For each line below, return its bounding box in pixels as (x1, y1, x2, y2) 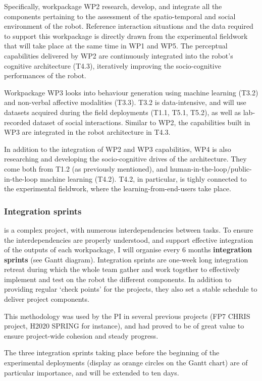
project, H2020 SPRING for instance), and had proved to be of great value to (4, 320, 244, 331)
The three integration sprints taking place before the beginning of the (4, 347, 220, 358)
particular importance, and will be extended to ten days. (4, 367, 179, 377)
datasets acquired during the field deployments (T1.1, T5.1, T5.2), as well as (4, 106, 241, 117)
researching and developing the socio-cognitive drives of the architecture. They (4, 153, 247, 164)
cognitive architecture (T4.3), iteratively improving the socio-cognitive (4, 60, 221, 71)
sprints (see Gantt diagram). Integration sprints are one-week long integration (4, 254, 248, 264)
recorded (4, 117, 31, 127)
